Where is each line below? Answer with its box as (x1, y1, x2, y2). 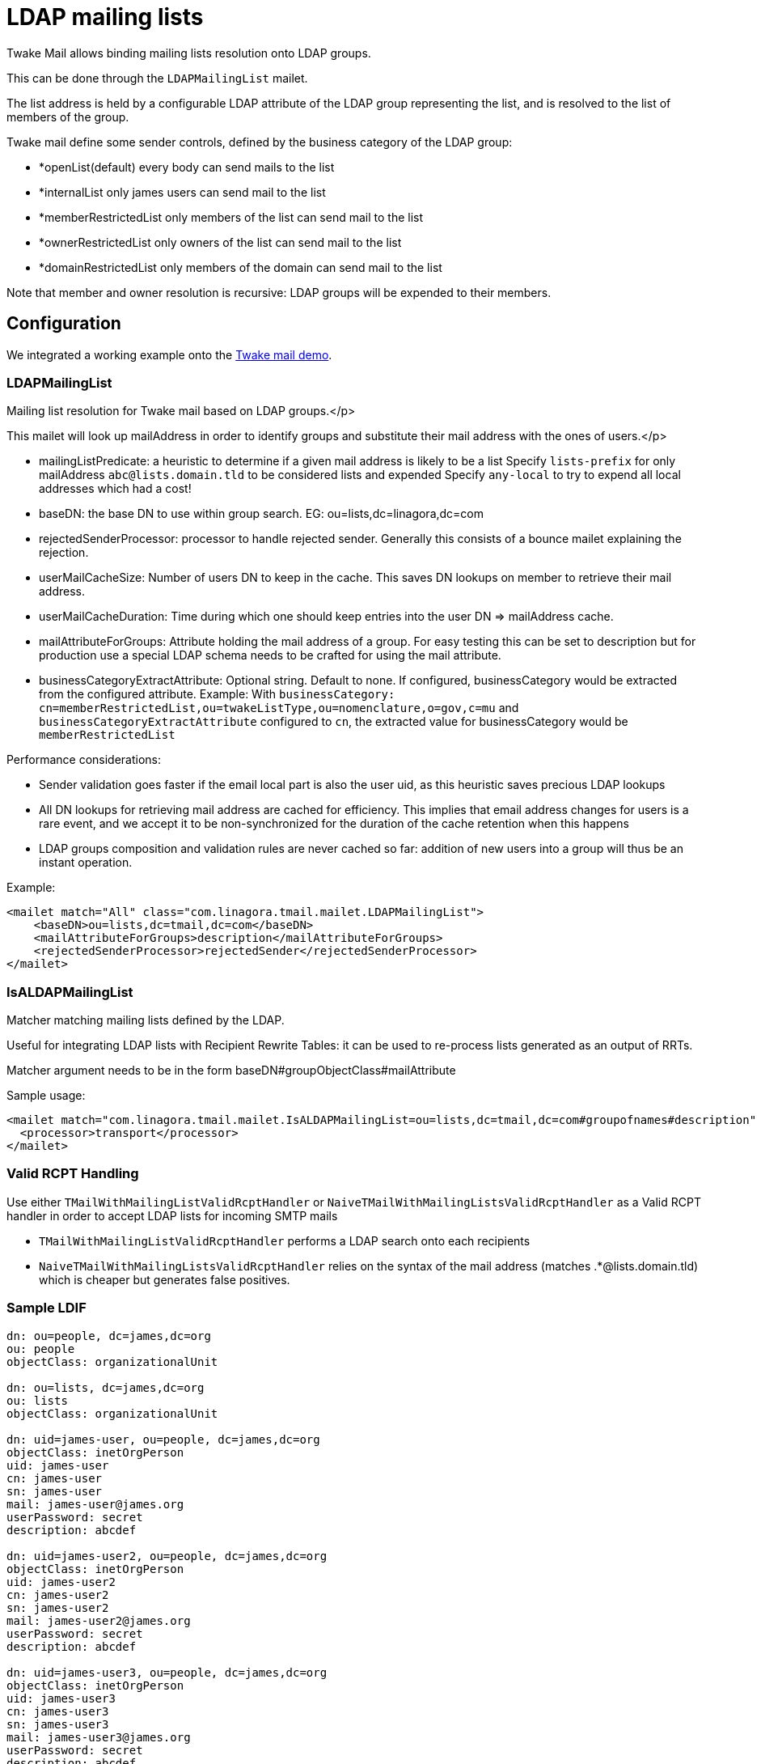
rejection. (39, 545, 89, 560)
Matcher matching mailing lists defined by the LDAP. (6, 1013, 285, 1028)
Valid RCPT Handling (6, 1165, 139, 1182)
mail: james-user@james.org (6, 1497, 184, 1511)
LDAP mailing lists (6, 3, 204, 31)
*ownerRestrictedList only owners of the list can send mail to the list (39, 235, 402, 249)
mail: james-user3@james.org (6, 1730, 191, 1744)
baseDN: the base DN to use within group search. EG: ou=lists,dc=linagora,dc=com (39, 507, 484, 521)
